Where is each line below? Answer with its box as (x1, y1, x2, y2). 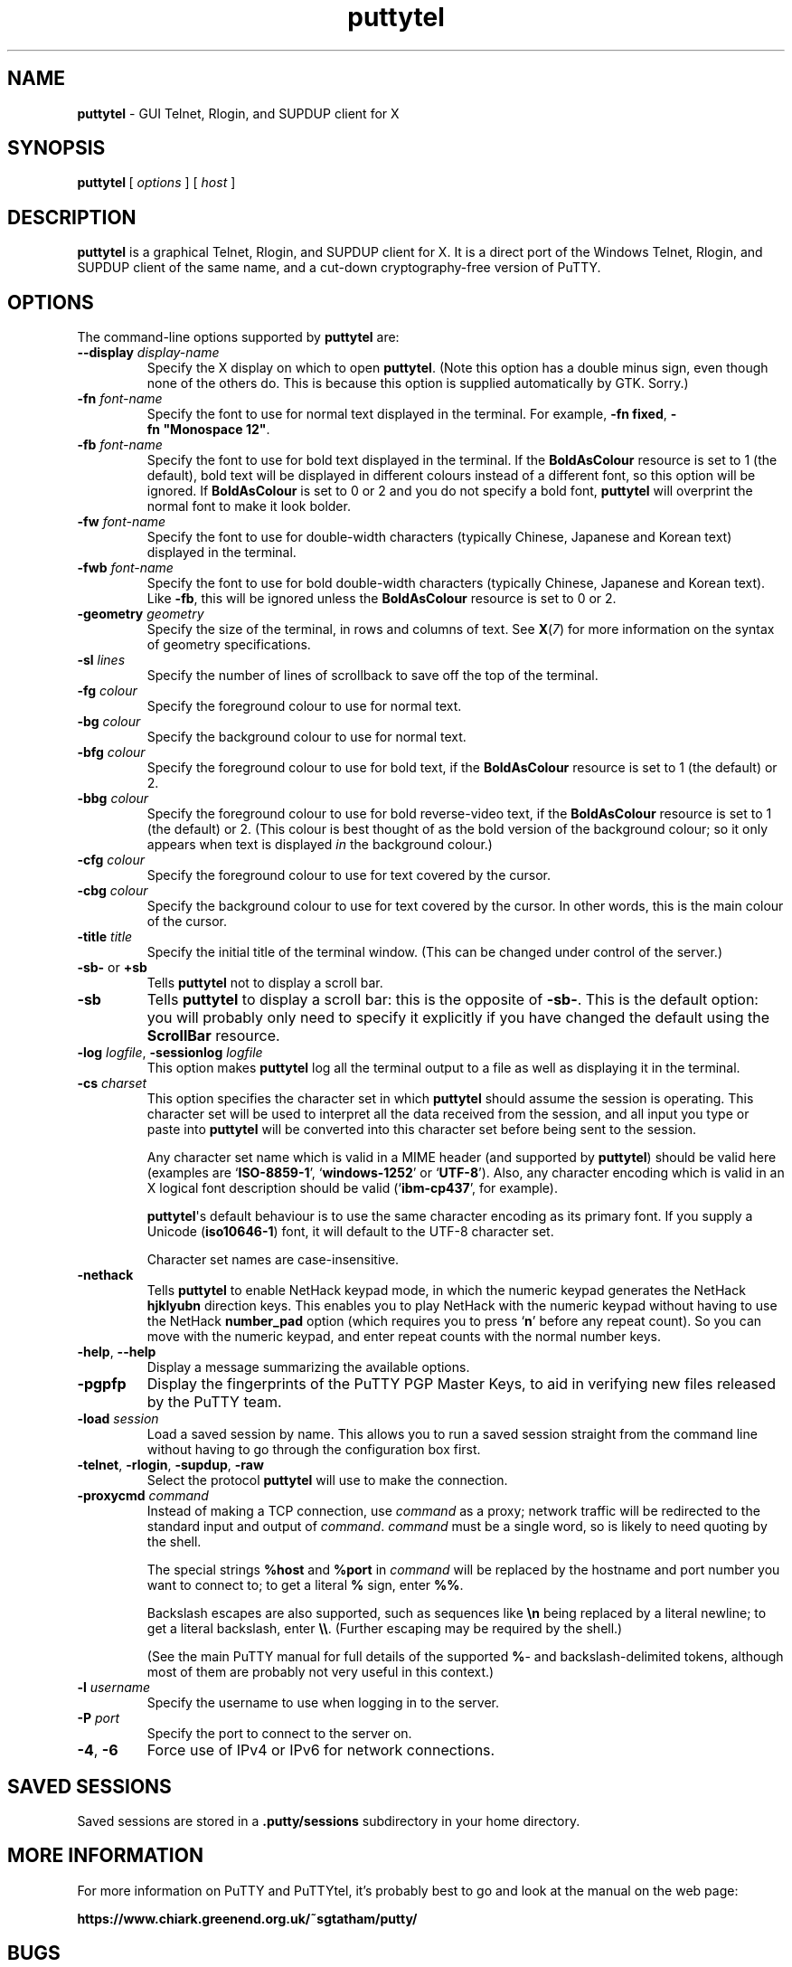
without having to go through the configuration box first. (146, 1442, 481, 1458)
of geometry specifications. (146, 637, 311, 653)
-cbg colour (77, 883, 148, 899)
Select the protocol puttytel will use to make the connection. (146, 1472, 508, 1489)
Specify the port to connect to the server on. (146, 1726, 412, 1742)
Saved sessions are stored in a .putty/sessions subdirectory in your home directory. (77, 1812, 580, 1829)
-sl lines (77, 652, 126, 668)
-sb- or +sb (77, 960, 147, 976)
